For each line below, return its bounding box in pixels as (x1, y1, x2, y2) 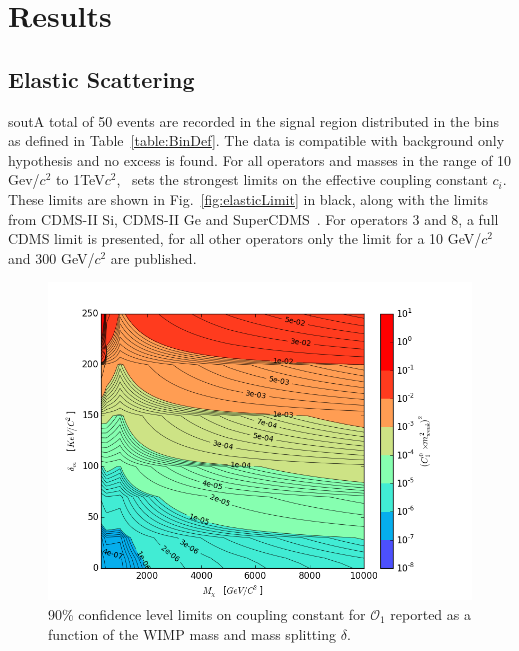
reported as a (390, 603, 471, 624)
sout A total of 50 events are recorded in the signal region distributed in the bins (8, 110, 499, 131)
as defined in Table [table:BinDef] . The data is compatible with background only (8, 130, 505, 151)
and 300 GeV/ (8, 247, 95, 268)
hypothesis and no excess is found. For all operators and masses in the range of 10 (8, 149, 512, 170)
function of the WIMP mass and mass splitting (48, 623, 336, 644)
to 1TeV (56, 169, 105, 190)
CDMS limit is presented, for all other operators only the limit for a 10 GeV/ (8, 228, 482, 249)
